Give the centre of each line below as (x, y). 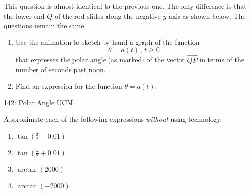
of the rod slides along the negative (107, 15)
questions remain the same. (45, 25)
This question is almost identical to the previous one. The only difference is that (125, 6)
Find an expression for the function (69, 86)
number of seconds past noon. (60, 69)
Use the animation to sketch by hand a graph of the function (107, 42)
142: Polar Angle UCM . (40, 102)
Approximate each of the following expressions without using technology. (113, 119)
